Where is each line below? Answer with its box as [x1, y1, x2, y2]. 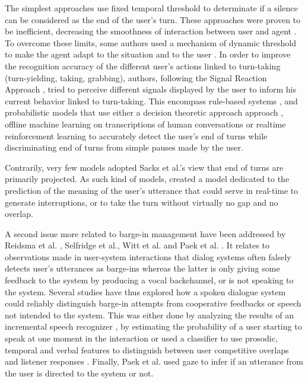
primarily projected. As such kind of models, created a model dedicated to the [5, 173, 290, 185]
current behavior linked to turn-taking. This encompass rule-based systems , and [5, 94, 298, 107]
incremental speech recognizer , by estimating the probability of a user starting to [5, 320, 302, 333]
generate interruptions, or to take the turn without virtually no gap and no [5, 196, 278, 208]
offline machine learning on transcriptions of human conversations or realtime [5, 117, 286, 130]
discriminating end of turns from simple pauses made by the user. [5, 141, 243, 154]
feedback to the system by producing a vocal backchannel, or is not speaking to [5, 274, 294, 286]
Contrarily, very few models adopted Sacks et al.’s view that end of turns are [5, 161, 284, 173]
